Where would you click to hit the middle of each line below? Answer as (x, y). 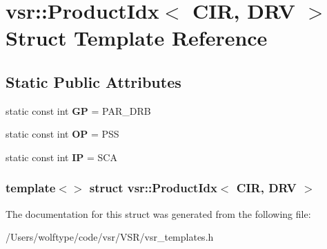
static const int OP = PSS (62, 134)
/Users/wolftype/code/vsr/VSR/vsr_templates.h (110, 237)
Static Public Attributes (93, 81)
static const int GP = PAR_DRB (78, 110)
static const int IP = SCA (61, 157)
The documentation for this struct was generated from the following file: (158, 213)
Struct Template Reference (137, 38)
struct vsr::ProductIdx (153, 188)
